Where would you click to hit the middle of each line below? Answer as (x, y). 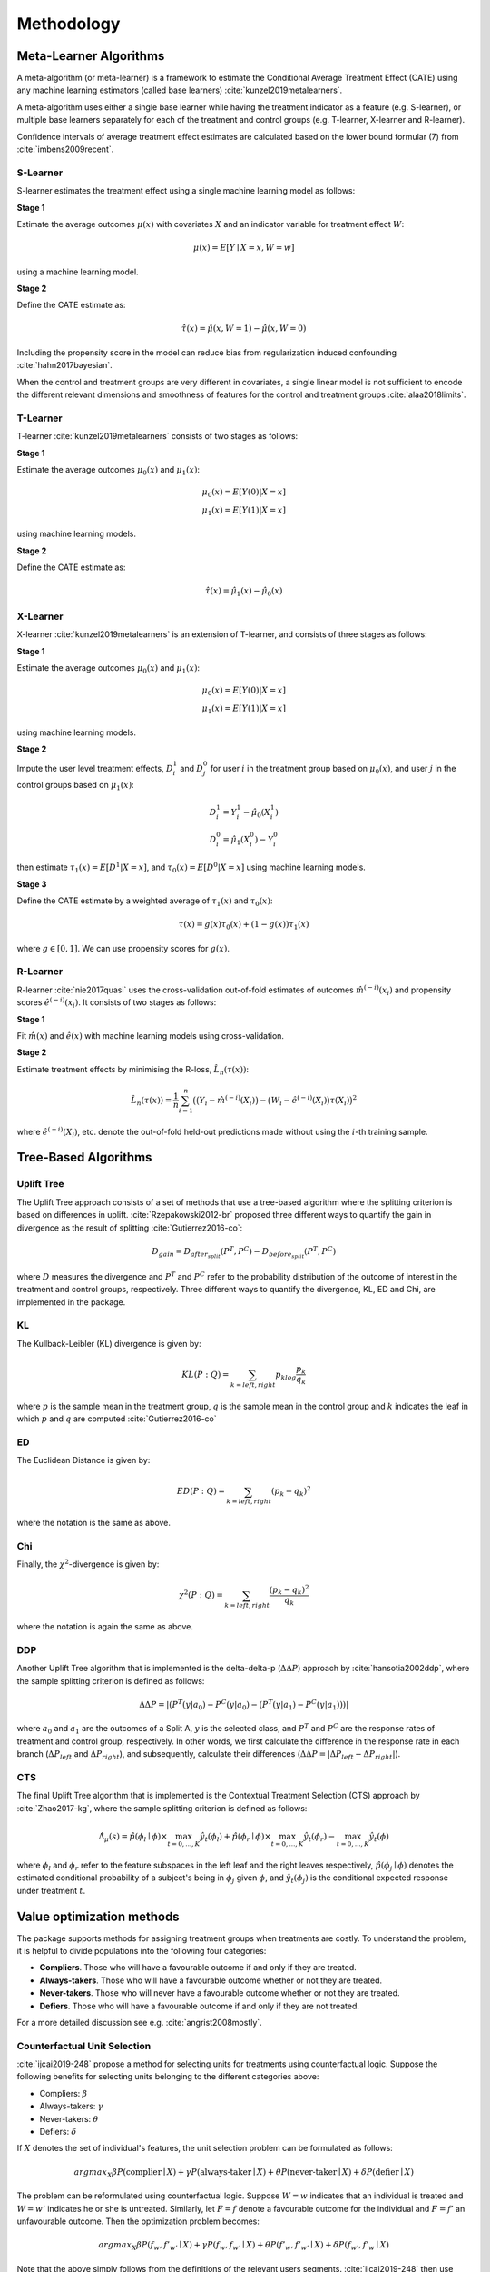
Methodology (69, 24)
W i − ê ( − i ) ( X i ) (299, 1101)
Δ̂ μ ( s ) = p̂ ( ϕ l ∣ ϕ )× (133, 1838)
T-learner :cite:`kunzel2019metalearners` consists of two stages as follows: (157, 436)
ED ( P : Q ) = (201, 1491)
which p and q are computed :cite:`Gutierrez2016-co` (117, 1419)
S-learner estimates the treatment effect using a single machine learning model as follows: (186, 191)
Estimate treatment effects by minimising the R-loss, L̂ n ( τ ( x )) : (133, 1070)
